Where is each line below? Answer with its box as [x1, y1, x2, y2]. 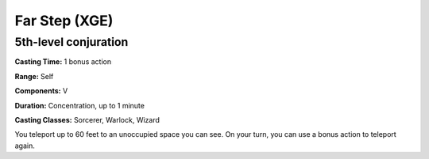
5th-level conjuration [14, 35, 129, 49]
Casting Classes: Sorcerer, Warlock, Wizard [14, 115, 160, 124]
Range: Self [14, 71, 54, 81]
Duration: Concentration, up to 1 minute [14, 100, 145, 110]
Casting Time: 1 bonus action [14, 57, 111, 66]
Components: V [14, 86, 68, 96]
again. [14, 141, 36, 150]
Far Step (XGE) [14, 12, 114, 29]
